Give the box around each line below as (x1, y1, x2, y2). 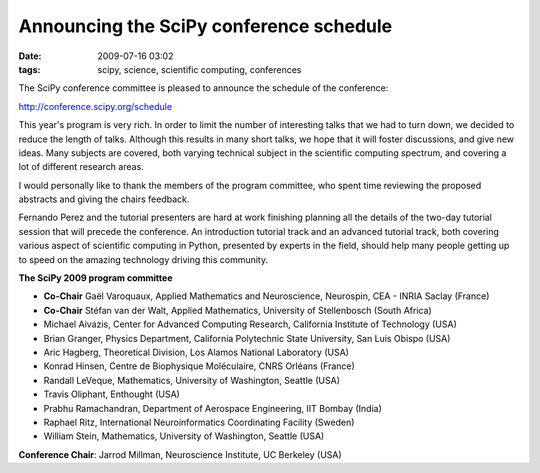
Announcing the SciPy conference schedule (18, 15, 393, 37)
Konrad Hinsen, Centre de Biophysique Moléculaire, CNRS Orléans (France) (43, 360, 355, 372)
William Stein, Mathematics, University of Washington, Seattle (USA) (43, 430, 325, 442)
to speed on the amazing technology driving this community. (18, 253, 269, 265)
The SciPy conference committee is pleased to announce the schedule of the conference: (18, 82, 389, 94)
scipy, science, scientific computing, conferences (97, 63, 302, 75)
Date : (18, 50, 42, 62)
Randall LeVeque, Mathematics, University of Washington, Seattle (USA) (43, 374, 340, 386)
